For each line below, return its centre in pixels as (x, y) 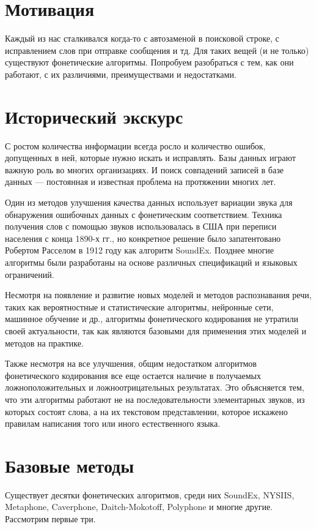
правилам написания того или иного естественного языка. (113, 423)
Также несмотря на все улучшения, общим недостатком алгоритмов (131, 363)
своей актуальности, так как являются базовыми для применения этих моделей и (156, 330)
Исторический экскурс (94, 116)
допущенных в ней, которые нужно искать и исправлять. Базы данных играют (150, 158)
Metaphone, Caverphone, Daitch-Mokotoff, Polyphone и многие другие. (139, 507)
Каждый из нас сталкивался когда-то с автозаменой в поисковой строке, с (142, 38)
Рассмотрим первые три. (50, 519)
